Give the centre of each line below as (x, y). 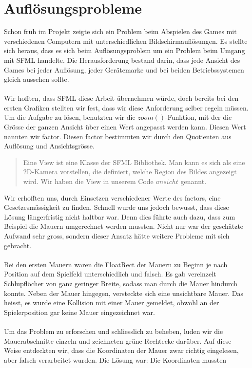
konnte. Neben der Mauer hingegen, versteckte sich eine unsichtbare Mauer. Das (124, 293)
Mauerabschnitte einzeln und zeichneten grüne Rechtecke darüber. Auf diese (118, 340)
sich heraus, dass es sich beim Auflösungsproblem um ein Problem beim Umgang (125, 50)
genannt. (194, 181)
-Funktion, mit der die (199, 117)
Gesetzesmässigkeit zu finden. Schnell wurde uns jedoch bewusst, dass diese (116, 207)
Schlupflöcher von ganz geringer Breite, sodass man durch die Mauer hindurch (121, 283)
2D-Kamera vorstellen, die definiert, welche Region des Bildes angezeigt (130, 172)
